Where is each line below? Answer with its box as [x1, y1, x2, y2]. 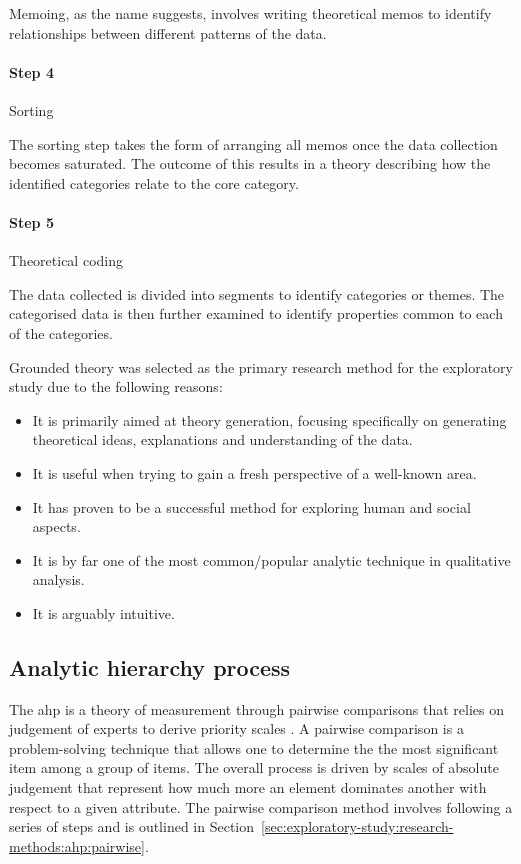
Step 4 [9, 61, 54, 82]
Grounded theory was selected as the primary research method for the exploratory [9, 356, 513, 377]
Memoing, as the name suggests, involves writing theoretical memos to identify [9, 3, 492, 23]
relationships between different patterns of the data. [9, 22, 327, 43]
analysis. [32, 569, 85, 590]
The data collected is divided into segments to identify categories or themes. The [9, 283, 505, 304]
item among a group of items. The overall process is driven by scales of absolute [9, 757, 499, 778]
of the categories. [9, 322, 113, 343]
